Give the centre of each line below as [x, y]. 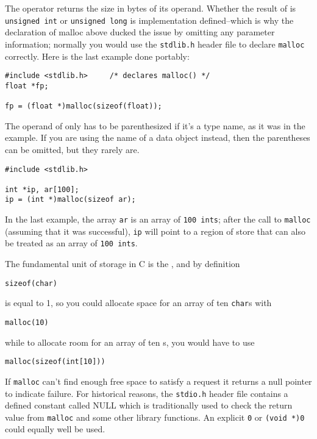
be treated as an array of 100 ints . [71, 243]
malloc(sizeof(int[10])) [55, 362]
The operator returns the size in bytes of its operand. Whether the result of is [151, 8]
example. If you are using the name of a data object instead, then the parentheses [158, 137]
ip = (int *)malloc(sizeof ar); [70, 200]
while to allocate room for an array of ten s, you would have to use [130, 342]
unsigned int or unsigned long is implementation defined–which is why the [149, 20]
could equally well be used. [55, 429]
